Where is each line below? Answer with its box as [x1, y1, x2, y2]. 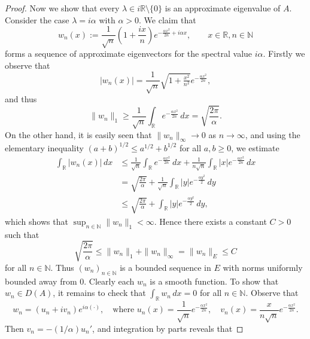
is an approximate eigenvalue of [165, 2, 281, 14]
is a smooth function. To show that [150, 274, 279, 287]
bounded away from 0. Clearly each [5, 274, 135, 287]
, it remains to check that [53, 286, 146, 299]
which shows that [5, 215, 68, 227]
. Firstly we [263, 47, 305, 60]
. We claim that [139, 13, 196, 26]
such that [5, 228, 39, 240]
